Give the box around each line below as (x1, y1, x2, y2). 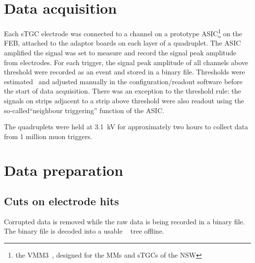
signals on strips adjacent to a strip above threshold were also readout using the (4, 95, 244, 105)
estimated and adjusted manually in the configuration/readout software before (4, 76, 243, 86)
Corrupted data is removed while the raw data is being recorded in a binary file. (4, 216, 245, 226)
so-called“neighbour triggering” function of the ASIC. (4, 105, 164, 115)
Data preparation (4, 160, 124, 180)
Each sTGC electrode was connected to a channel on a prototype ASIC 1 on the (4, 27, 242, 38)
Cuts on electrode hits (4, 193, 119, 209)
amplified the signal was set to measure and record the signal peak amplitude (4, 47, 236, 57)
